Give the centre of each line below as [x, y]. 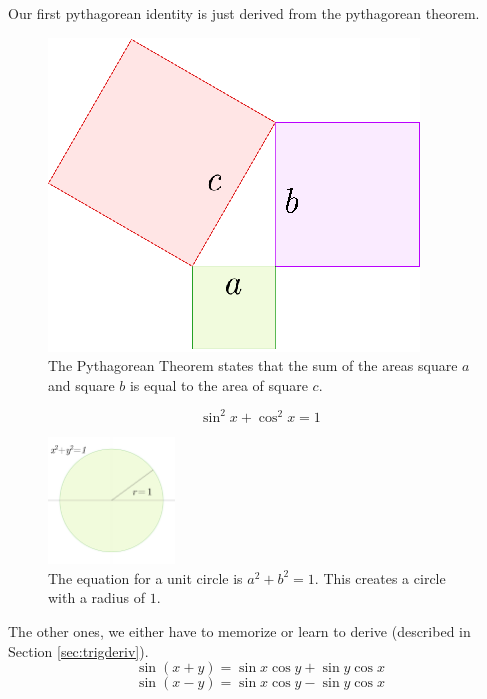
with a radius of [96, 597]
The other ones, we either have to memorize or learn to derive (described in [239, 630]
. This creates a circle [380, 577]
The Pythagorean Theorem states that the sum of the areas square [253, 365]
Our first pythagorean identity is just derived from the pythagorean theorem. [244, 13]
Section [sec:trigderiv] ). [78, 650]
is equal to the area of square [218, 384]
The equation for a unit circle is [145, 577]
